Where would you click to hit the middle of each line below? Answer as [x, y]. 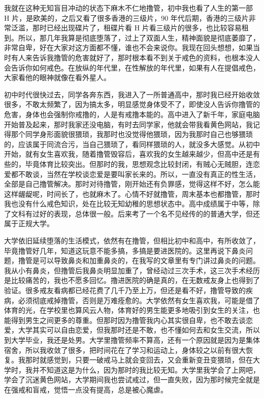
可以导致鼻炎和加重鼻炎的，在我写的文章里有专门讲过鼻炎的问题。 [150, 260]
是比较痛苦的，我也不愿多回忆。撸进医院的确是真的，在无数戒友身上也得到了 [132, 280]
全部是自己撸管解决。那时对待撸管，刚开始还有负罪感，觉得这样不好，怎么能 [132, 184]
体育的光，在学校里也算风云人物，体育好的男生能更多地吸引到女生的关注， [128, 310]
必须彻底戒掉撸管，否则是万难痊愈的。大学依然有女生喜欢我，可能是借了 [139, 300]
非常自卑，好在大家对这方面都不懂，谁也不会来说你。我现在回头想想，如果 [128, 47]
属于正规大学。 [29, 223]
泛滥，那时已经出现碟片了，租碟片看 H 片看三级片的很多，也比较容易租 [130, 28]
